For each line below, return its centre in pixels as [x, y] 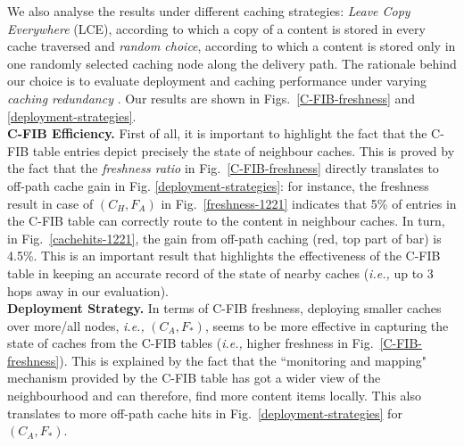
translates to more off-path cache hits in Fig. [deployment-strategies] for [205, 413]
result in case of [50, 203]
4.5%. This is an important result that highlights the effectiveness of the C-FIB [224, 256]
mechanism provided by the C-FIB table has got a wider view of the [194, 378]
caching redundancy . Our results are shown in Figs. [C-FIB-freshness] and [211, 98]
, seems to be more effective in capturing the [327, 325]
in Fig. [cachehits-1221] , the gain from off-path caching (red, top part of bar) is [224, 238]
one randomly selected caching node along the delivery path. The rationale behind [232, 63]
